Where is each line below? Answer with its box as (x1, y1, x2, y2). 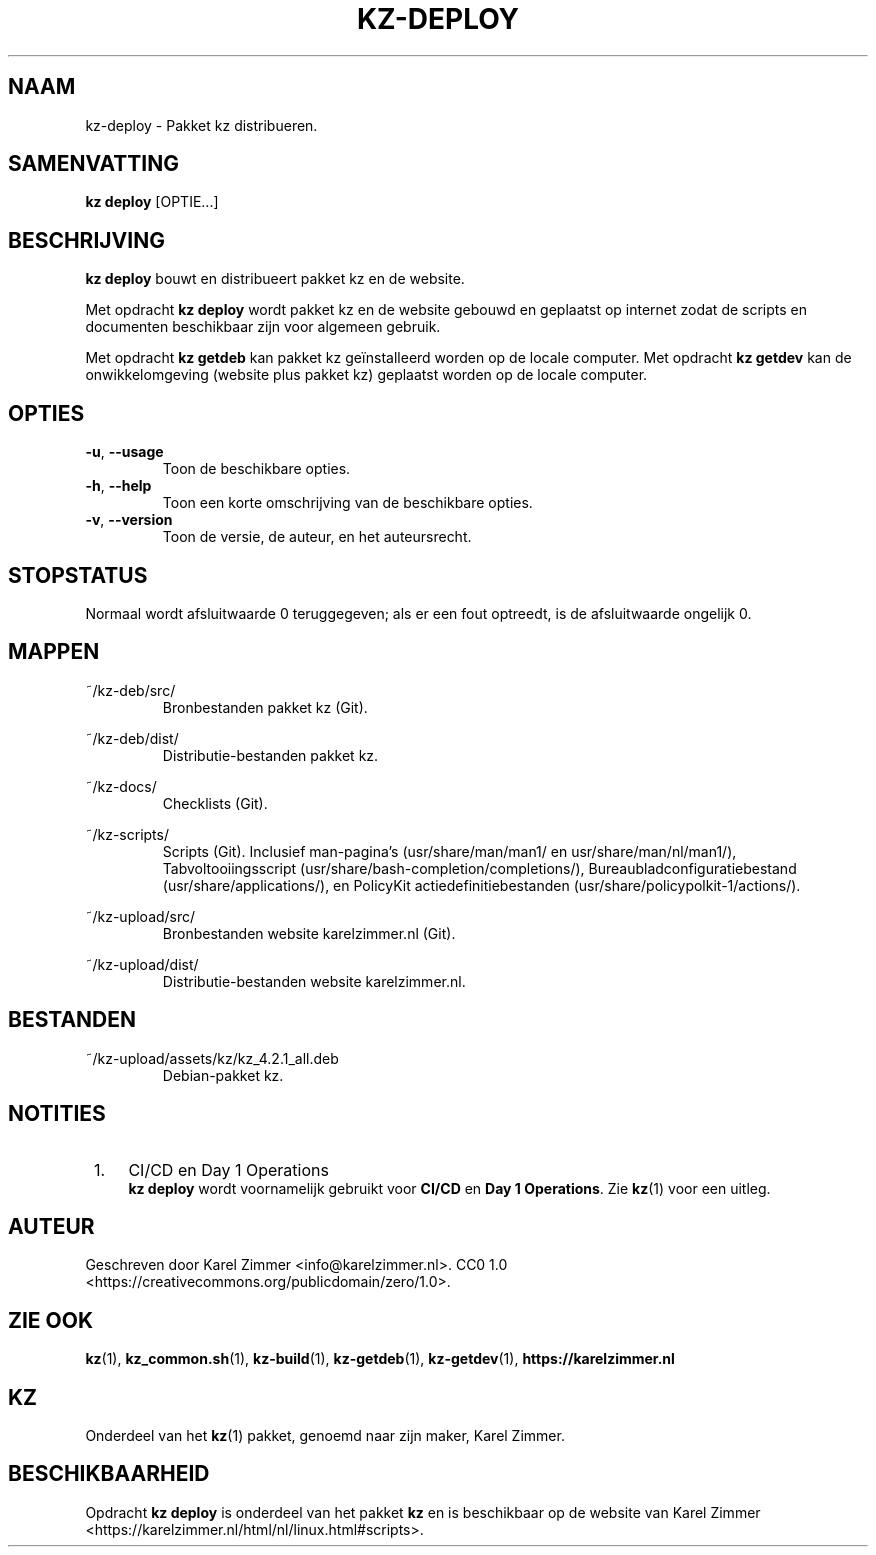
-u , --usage (85, 443, 164, 461)
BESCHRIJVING (8, 227, 165, 253)
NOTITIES (8, 1101, 106, 1127)
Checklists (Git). (162, 794, 268, 812)
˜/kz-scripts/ (85, 825, 169, 843)
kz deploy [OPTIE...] (85, 193, 219, 211)
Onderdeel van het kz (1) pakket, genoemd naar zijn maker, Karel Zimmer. (85, 1427, 565, 1445)
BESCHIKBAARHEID (8, 1461, 210, 1487)
